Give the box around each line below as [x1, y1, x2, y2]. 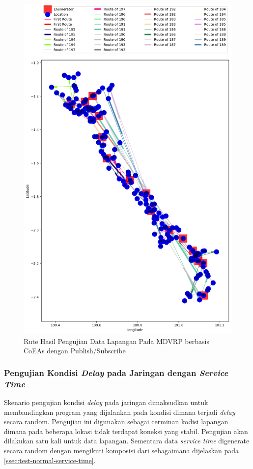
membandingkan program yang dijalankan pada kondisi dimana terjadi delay [4, 406, 235, 417]
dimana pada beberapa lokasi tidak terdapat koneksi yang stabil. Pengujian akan [4, 426, 248, 436]
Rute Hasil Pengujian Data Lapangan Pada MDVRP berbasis [24, 336, 209, 346]
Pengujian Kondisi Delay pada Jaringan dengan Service [4, 366, 228, 378]
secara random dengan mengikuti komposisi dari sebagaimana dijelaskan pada [4, 445, 239, 455]
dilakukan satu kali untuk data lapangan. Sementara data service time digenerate [4, 436, 250, 446]
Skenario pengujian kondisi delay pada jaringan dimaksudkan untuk [4, 397, 208, 407]
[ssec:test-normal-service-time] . [4, 455, 96, 465]
